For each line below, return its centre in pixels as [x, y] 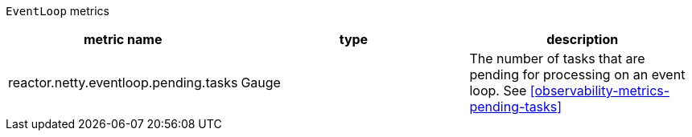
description [583, 39]
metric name [123, 39]
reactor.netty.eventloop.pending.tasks [123, 83]
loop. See [498, 91]
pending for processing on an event [577, 75]
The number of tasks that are [557, 58]
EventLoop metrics [58, 11]
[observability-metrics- [600, 91]
